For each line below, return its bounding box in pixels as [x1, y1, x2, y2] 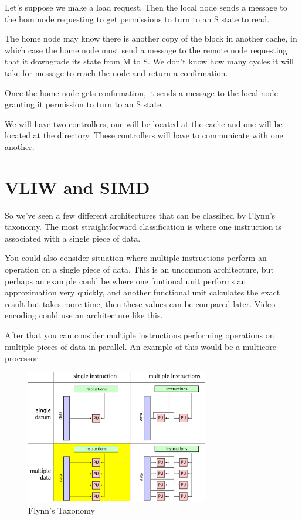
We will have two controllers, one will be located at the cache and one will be [5, 117, 283, 130]
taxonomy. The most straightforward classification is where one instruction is [5, 220, 281, 233]
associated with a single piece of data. [5, 232, 141, 244]
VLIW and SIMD [5, 175, 150, 199]
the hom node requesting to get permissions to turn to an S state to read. [5, 12, 270, 25]
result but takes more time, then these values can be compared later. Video [5, 297, 276, 310]
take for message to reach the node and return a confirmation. [5, 66, 228, 79]
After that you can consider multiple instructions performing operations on [5, 329, 274, 341]
